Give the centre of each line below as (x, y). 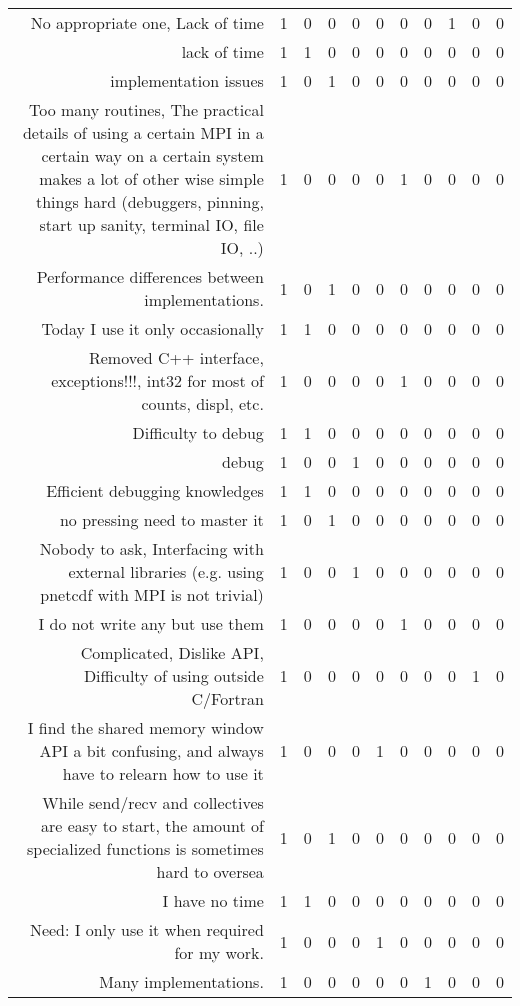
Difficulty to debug (198, 432)
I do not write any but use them (151, 623)
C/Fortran (227, 698)
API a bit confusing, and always (151, 750)
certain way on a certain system (152, 155)
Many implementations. (181, 981)
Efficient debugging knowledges (155, 490)
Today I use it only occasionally (152, 328)
